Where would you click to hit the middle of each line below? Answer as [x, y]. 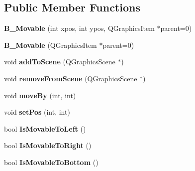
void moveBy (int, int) [40, 95]
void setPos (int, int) [37, 112]
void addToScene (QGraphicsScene [60, 62]
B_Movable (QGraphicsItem [50, 45]
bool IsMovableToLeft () [45, 128]
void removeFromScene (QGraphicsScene [71, 78]
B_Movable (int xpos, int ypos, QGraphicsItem [79, 28]
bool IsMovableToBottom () [51, 162]
